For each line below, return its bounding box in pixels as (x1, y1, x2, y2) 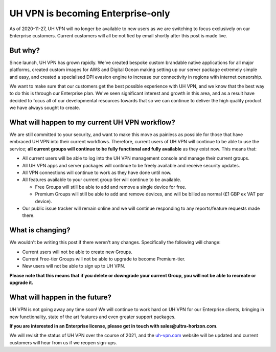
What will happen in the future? (9, 293, 112, 302)
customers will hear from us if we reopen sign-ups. (9, 339, 117, 345)
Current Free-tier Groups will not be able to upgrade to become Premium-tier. (22, 256, 186, 262)
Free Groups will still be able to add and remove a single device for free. (35, 184, 187, 190)
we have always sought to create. (9, 105, 80, 111)
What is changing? (9, 226, 71, 235)
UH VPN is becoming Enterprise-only (9, 8, 171, 19)
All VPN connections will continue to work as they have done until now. (22, 169, 172, 176)
